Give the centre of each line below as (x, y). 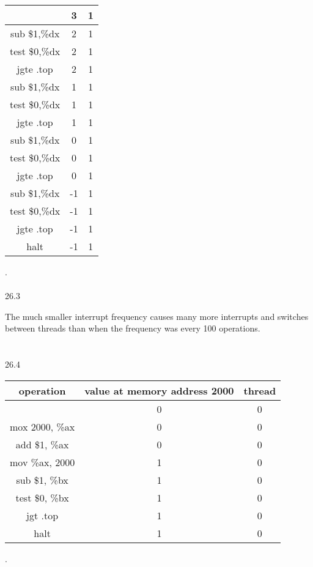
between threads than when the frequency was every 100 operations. (133, 328)
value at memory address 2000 (159, 390)
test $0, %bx (42, 497)
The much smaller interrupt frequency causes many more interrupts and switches (157, 316)
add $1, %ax (42, 444)
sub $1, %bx (42, 480)
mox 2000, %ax (42, 426)
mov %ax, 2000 (42, 462)
